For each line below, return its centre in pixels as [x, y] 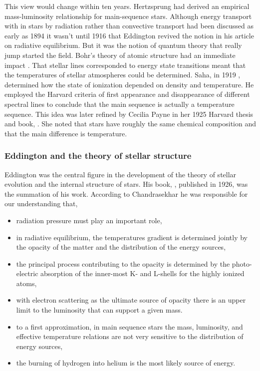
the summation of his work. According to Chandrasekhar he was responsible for [126, 193]
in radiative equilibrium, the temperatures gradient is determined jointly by [132, 237]
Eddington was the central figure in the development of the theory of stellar [121, 174]
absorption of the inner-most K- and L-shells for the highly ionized [142, 273]
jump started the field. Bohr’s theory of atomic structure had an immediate [120, 55]
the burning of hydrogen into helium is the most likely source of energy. [126, 363]
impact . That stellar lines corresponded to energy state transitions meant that [125, 65]
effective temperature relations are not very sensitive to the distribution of [130, 336]
